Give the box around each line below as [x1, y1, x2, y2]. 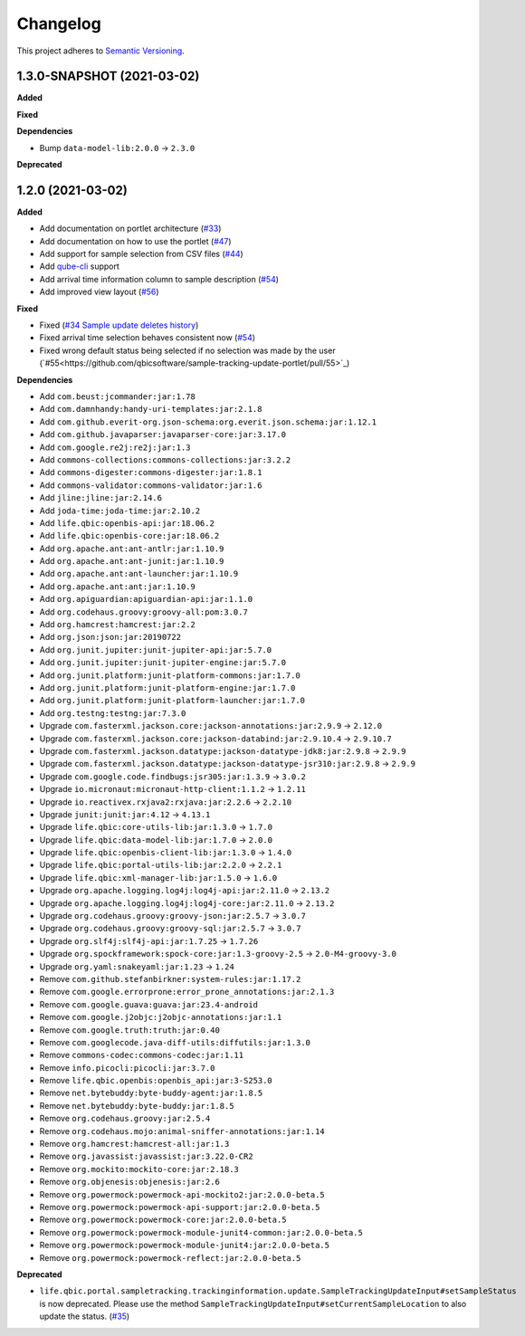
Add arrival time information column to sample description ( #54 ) [39, 273, 280, 284]
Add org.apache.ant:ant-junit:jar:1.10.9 [39, 556, 224, 567]
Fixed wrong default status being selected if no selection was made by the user [39, 345, 336, 356]
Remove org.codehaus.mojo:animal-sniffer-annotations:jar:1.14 [39, 1125, 325, 1136]
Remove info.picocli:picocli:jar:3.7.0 [39, 1062, 215, 1073]
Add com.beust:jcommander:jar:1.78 [39, 391, 196, 402]
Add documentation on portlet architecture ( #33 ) [39, 223, 222, 234]
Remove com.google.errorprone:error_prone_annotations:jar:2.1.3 [39, 987, 335, 997]
